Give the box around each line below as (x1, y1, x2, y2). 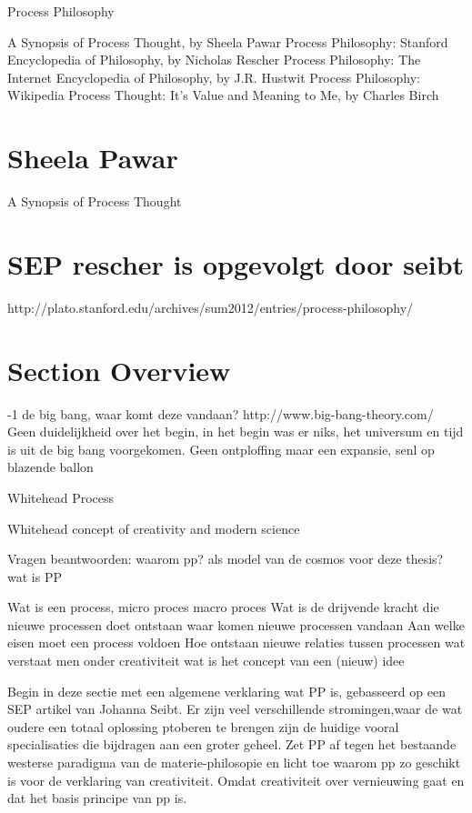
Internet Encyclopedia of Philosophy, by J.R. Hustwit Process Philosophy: (7, 67, 420, 86)
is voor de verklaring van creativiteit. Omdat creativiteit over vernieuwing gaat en (7, 770, 465, 789)
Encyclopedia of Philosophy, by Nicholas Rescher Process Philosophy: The (7, 50, 421, 69)
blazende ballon (7, 457, 94, 477)
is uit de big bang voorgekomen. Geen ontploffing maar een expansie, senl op (7, 439, 435, 458)
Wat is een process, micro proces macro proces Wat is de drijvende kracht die (7, 597, 439, 617)
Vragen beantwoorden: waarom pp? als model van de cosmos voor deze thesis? (7, 549, 444, 568)
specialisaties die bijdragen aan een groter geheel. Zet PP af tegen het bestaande (7, 735, 457, 754)
